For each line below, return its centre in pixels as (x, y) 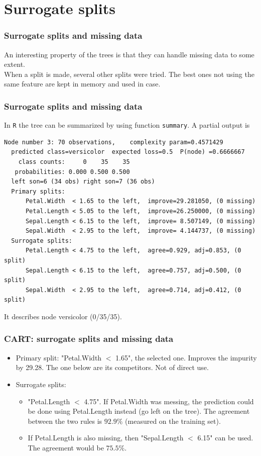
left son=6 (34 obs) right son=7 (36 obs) (83, 182)
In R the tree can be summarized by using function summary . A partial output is (127, 125)
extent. (15, 64)
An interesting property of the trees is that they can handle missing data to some (129, 54)
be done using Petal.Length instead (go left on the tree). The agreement (139, 411)
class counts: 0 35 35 (74, 162)
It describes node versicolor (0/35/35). (63, 316)
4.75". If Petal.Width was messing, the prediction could (169, 401)
